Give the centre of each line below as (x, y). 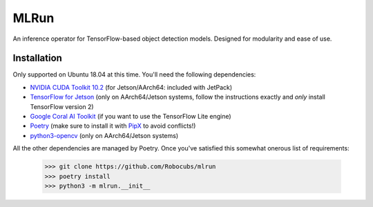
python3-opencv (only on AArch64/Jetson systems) (104, 135)
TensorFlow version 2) (62, 106)
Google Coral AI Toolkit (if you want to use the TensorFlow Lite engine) (131, 117)
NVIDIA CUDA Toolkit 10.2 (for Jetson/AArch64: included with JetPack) (131, 87)
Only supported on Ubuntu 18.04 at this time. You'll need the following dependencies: (134, 75)
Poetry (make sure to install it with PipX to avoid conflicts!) (113, 126)
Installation (37, 58)
